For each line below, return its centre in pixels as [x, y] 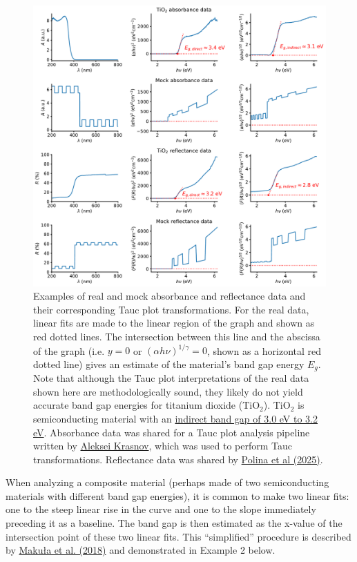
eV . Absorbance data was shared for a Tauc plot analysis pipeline [172, 432]
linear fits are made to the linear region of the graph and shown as [174, 323]
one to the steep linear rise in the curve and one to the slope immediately [161, 509]
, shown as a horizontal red [264, 350]
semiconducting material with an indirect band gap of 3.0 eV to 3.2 [176, 418]
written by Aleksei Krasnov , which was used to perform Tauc [163, 446]
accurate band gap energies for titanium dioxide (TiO [147, 405]
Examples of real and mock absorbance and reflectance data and [170, 296]
